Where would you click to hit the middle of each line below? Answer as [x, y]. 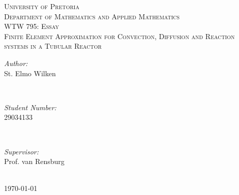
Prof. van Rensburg [34, 161]
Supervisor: [21, 151]
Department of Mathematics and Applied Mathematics [92, 16]
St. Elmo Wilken [30, 73]
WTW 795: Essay [32, 26]
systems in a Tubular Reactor [53, 46]
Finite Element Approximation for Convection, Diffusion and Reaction [119, 36]
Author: [16, 63]
